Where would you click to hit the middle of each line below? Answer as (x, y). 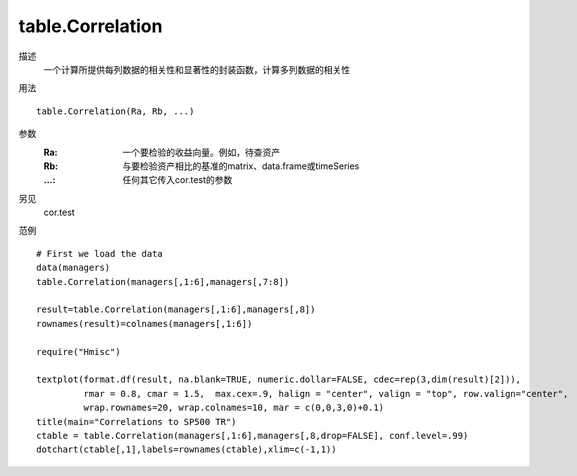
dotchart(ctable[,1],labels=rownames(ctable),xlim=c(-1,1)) (186, 449)
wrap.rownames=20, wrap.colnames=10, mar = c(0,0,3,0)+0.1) (234, 408)
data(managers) (73, 268)
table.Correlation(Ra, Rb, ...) (115, 111)
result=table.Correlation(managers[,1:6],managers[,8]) (176, 309)
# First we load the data (100, 253)
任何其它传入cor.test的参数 (177, 180)
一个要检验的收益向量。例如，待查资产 (201, 152)
